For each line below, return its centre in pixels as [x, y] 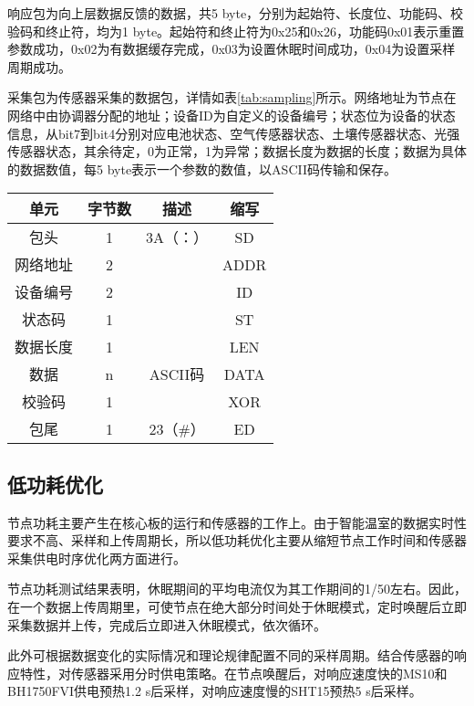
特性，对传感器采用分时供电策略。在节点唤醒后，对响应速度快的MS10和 [233, 673]
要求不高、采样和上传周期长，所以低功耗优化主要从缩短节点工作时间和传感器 [237, 540]
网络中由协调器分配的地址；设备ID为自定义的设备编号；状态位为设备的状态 [232, 115]
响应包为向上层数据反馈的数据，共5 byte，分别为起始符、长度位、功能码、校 [236, 13]
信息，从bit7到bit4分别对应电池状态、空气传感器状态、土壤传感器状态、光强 [234, 133]
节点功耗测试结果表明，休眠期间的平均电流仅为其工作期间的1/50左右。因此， [237, 589]
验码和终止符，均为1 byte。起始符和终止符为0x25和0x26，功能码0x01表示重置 [236, 31]
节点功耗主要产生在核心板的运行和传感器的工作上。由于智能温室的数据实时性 [237, 522]
